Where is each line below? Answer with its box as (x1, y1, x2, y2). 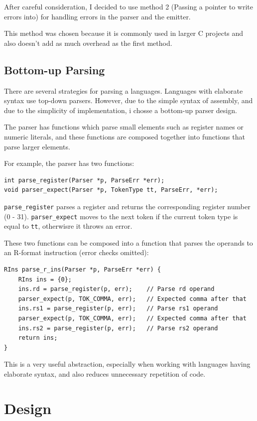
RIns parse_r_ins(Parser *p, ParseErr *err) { (4, 266, 161, 274)
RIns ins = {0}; (18, 276, 72, 283)
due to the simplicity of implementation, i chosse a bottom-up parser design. (4, 105, 237, 115)
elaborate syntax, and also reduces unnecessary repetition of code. (4, 369, 206, 379)
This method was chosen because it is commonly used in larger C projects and (4, 28, 244, 38)
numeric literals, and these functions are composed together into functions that (4, 131, 245, 141)
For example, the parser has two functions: (4, 158, 134, 168)
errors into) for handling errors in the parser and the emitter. (4, 11, 191, 21)
